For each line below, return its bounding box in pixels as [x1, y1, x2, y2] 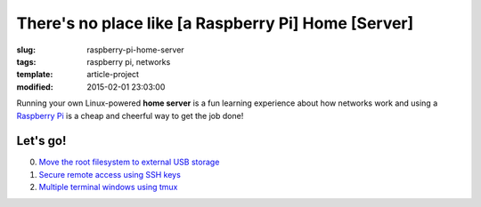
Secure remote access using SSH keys [38, 169, 182, 179]
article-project [86, 69, 140, 80]
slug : [16, 44, 36, 55]
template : [16, 69, 53, 80]
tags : [16, 56, 37, 67]
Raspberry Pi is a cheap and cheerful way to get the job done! [16, 110, 244, 121]
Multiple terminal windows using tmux [38, 182, 178, 193]
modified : [16, 81, 53, 92]
